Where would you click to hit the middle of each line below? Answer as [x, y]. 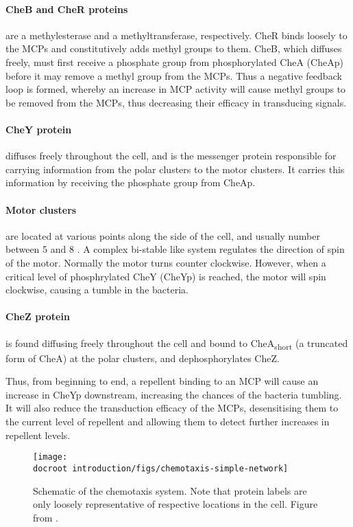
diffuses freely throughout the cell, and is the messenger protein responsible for [171, 156]
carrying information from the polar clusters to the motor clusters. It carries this [175, 169]
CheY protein [39, 129]
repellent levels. [38, 435]
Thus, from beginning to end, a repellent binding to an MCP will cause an [162, 381]
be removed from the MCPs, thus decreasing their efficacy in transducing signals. [176, 102]
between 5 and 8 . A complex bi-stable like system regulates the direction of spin [175, 249]
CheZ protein [38, 316]
